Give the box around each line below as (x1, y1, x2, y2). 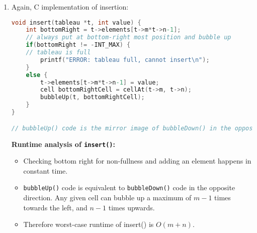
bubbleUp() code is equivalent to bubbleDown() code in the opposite (23, 182, 235, 193)
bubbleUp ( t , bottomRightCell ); (40, 94, 145, 101)
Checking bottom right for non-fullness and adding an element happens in (23, 156, 251, 166)
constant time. (23, 165, 68, 176)
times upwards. (108, 202, 155, 212)
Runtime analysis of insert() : (11, 138, 115, 149)
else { (26, 71, 48, 79)
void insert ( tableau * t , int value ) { (11, 19, 141, 26)
